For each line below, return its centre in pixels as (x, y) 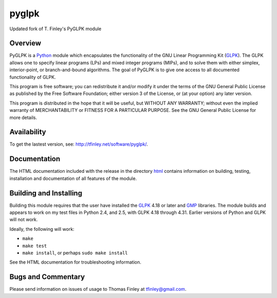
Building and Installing (46, 193)
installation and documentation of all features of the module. (73, 178)
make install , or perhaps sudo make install (75, 253)
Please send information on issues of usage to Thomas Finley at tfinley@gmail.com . (98, 289)
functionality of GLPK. (33, 77)
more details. (23, 117)
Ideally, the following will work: (42, 229)
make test (35, 246)
